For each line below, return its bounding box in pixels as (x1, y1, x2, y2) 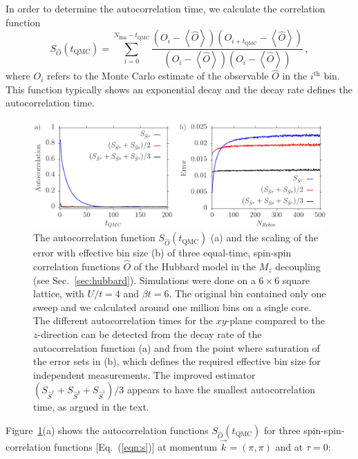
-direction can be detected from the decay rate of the (37, 326, 262, 341)
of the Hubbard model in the (133, 259, 256, 273)
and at (275, 440, 303, 454)
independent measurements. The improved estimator (33, 367, 256, 382)
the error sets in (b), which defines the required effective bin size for (33, 354, 321, 368)
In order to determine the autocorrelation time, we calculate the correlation (6, 1, 326, 15)
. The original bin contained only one (169, 286, 326, 301)
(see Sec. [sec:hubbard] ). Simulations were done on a (33, 272, 256, 287)
